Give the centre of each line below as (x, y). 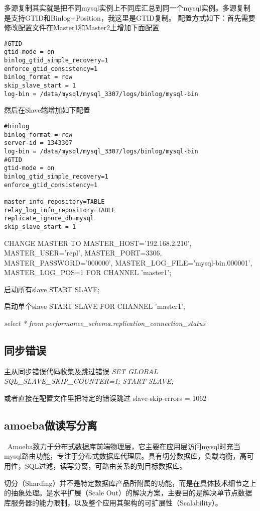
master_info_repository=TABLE (54, 201)
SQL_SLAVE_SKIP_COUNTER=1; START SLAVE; (89, 381)
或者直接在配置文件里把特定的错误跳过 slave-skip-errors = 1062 (105, 398)
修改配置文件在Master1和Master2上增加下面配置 (82, 27)
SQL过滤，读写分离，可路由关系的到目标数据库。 (106, 466)
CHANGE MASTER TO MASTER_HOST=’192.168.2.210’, (98, 243)
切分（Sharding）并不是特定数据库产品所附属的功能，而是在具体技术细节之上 (130, 483)
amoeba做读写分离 (51, 425)
